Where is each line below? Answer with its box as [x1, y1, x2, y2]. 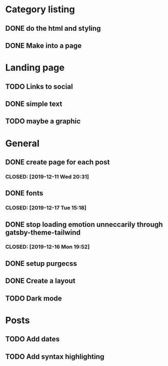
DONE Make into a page [5, 41, 82, 50]
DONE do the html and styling [5, 24, 101, 33]
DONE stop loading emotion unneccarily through [5, 220, 163, 229]
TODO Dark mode [5, 294, 62, 303]
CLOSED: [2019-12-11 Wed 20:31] [5, 173, 89, 180]
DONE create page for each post [5, 158, 110, 166]
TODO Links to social [5, 82, 73, 91]
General [5, 137, 40, 149]
